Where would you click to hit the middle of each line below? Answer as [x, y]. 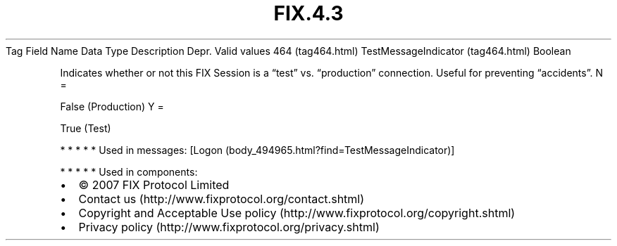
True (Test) [86, 128]
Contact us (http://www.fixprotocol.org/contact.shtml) [222, 199]
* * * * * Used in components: [129, 171]
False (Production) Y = [112, 106]
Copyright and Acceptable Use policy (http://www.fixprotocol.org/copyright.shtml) [297, 213]
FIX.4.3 [308, 13]
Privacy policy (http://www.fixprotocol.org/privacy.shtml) [229, 227]
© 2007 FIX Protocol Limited [154, 184]
